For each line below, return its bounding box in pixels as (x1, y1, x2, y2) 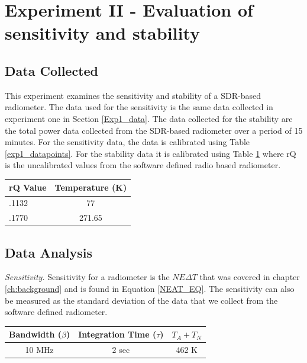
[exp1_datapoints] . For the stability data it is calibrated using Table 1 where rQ (5, 147, 296, 159)
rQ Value (9, 181, 47, 194)
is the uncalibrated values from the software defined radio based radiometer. (5, 159, 281, 171)
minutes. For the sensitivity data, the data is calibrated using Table (5, 136, 250, 148)
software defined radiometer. (5, 306, 108, 318)
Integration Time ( (78, 328, 157, 340)
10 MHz (25, 343, 54, 356)
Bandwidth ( (9, 328, 62, 340)
